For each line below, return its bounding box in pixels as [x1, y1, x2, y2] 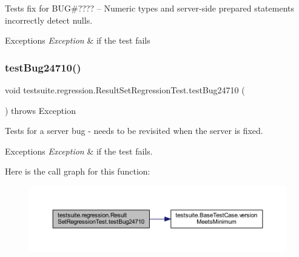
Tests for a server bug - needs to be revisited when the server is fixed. [5, 124, 263, 137]
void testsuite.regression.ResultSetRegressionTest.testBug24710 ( [5, 84, 245, 96]
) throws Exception [5, 104, 76, 116]
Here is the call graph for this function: [5, 165, 150, 178]
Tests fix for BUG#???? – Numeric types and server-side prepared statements [5, 2, 294, 14]
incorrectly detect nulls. [5, 13, 93, 26]
